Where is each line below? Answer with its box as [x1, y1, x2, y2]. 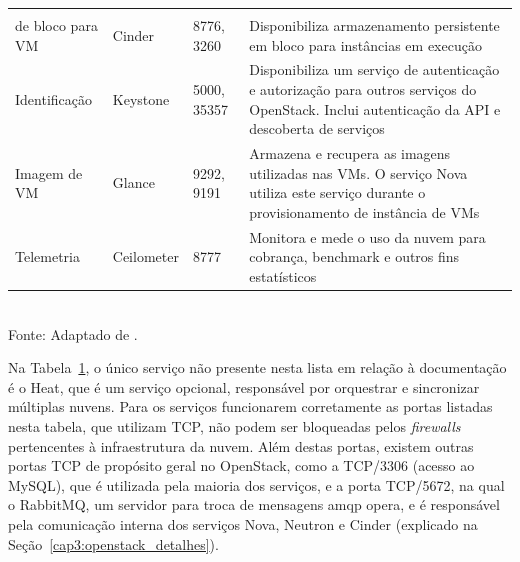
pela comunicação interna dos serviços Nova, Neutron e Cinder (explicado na [8, 513, 478, 534]
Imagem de [15, 162, 83, 183]
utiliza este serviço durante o [249, 182, 426, 203]
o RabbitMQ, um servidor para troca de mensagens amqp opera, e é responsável [8, 494, 500, 515]
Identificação [15, 88, 92, 109]
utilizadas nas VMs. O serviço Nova [249, 162, 468, 183]
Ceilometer [112, 246, 179, 267]
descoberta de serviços [249, 118, 385, 139]
